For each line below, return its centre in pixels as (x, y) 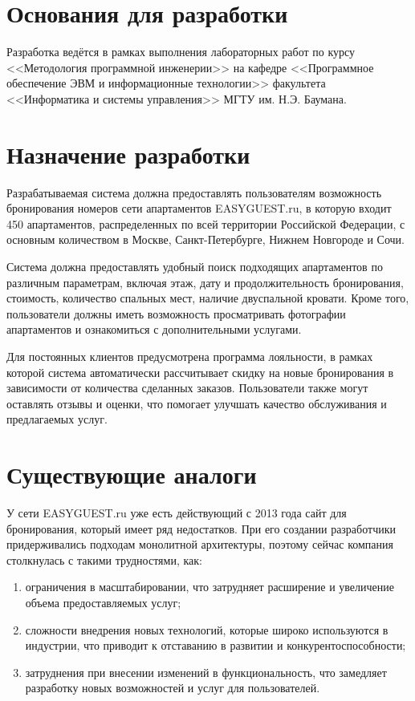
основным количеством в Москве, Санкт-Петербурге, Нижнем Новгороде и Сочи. (205, 239)
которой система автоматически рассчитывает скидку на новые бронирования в (200, 372)
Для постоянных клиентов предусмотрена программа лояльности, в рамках (190, 356)
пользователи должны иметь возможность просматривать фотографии (176, 313)
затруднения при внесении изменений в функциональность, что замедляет (206, 672)
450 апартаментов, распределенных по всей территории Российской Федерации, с (206, 223)
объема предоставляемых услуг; (103, 603)
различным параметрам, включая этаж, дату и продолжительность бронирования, (205, 282)
